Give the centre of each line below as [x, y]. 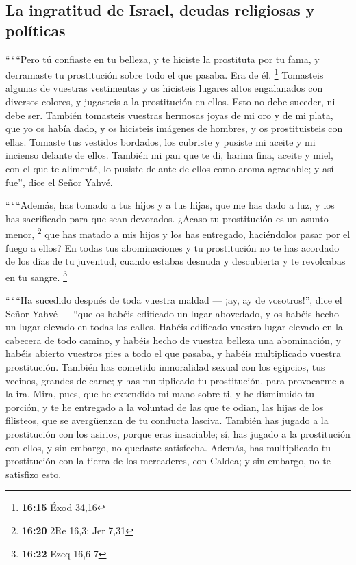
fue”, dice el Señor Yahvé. [59, 182]
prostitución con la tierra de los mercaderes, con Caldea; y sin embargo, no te [168, 461]
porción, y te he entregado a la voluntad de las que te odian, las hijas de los [165, 407]
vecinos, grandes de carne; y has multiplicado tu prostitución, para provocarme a [175, 380]
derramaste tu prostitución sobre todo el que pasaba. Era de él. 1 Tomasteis [165, 74]
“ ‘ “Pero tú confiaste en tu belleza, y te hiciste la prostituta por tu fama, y [163, 58]
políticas [36, 30]
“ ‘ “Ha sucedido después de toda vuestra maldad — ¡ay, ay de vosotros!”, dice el [174, 300]
